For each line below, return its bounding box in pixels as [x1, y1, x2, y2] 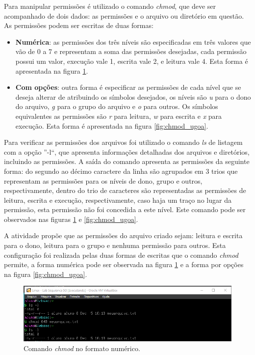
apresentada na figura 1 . [15, 65, 88, 76]
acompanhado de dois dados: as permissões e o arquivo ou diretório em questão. [4, 10, 244, 21]
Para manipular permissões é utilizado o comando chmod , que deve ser [4, 1, 216, 11]
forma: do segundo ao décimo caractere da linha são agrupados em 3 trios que [4, 165, 238, 176]
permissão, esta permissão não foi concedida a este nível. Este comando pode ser [4, 204, 246, 215]
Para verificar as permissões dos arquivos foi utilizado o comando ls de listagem [4, 137, 243, 147]
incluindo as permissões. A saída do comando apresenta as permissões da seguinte [4, 156, 250, 166]
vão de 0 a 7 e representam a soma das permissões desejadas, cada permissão [15, 46, 247, 56]
